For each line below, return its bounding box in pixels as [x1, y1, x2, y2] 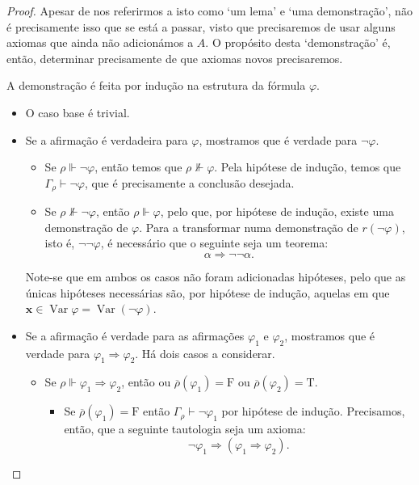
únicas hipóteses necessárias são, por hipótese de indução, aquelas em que [25, 284, 390, 301]
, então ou [121, 373, 171, 390]
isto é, [44, 234, 75, 251]
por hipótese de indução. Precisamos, [221, 403, 405, 420]
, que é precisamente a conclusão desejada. [84, 174, 295, 191]
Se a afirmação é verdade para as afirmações [25, 327, 245, 344]
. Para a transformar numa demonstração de [139, 218, 358, 235]
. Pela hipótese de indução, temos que [214, 158, 401, 175]
